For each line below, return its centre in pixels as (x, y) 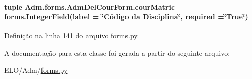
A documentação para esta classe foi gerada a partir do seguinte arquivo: (117, 52)
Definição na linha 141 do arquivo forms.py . (72, 36)
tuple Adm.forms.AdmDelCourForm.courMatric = (94, 6)
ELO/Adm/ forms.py (36, 70)
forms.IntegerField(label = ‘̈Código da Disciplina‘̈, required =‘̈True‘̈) (126, 16)
